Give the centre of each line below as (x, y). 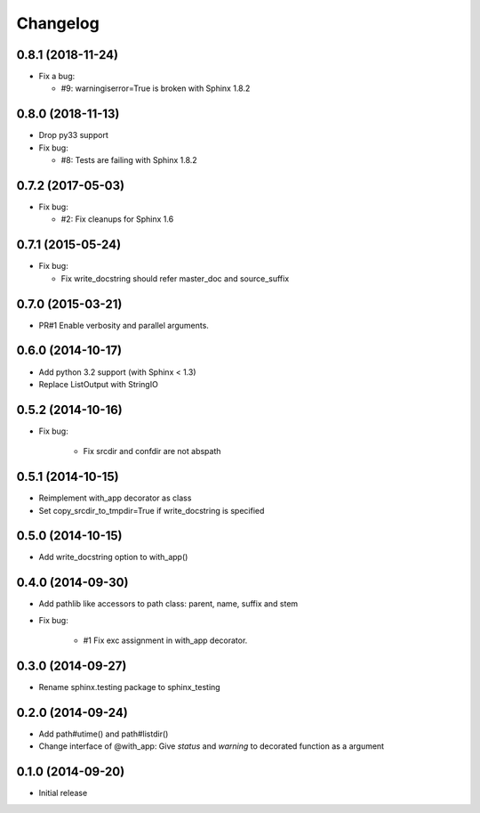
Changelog (58, 23)
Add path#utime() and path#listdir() (104, 734)
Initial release (63, 793)
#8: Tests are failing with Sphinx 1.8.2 (129, 160)
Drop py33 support (73, 135)
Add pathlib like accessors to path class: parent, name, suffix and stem (168, 604)
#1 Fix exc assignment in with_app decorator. (165, 640)
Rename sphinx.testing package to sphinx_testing (130, 687)
